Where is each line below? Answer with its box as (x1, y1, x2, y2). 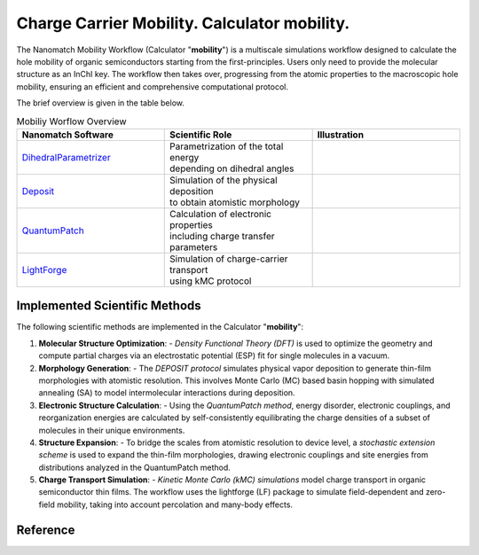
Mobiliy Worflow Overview (16, 115, 127, 128)
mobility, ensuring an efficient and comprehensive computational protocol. (16, 81, 288, 92)
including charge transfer (169, 230, 275, 242)
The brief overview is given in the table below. (16, 98, 185, 108)
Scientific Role (169, 129, 232, 141)
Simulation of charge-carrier (169, 253, 288, 265)
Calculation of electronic (169, 207, 272, 220)
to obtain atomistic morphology (169, 196, 301, 208)
